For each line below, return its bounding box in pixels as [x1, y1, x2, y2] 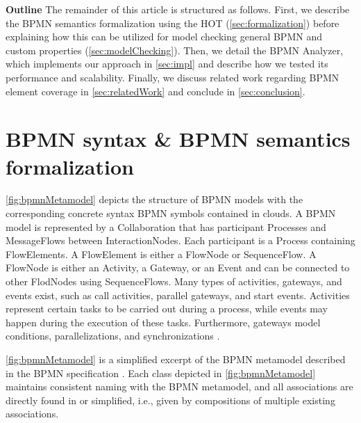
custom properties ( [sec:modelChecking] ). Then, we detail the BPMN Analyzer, [6, 42, 344, 57]
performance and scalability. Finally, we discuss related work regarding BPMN [6, 70, 339, 84]
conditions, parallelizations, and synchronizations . [6, 328, 220, 343]
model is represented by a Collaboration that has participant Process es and [6, 219, 326, 234]
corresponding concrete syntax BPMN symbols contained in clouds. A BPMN [6, 206, 336, 221]
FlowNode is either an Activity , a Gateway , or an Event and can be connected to [6, 260, 350, 275]
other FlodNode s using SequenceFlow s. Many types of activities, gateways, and [6, 274, 342, 289]
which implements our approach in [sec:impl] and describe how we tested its [6, 56, 328, 71]
